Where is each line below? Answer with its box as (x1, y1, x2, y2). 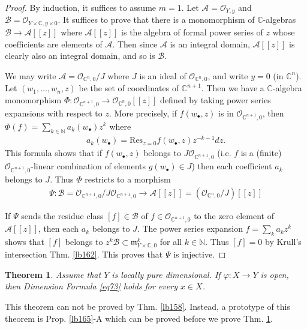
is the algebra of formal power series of (121, 25, 263, 38)
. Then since (112, 37, 158, 50)
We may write (5, 69, 56, 82)
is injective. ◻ (173, 248, 226, 261)
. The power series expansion (137, 222, 243, 235)
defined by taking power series (160, 94, 271, 106)
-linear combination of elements (31, 160, 146, 172)
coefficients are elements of (5, 37, 103, 50)
